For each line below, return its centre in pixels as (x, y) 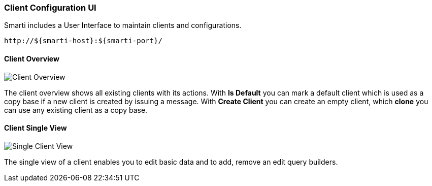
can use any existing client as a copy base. (76, 110)
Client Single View (36, 128)
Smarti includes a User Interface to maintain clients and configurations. (123, 25)
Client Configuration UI (50, 8)
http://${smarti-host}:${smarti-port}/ (83, 41)
